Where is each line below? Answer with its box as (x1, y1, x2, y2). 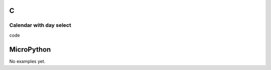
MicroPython (9, 45, 51, 54)
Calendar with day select (9, 22, 71, 29)
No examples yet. (9, 58, 46, 64)
